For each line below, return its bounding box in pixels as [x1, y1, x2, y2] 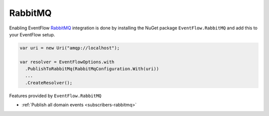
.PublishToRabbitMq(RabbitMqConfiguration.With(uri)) [25, 66, 159, 72]
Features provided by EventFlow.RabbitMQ [9, 93, 102, 99]
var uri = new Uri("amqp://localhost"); [19, 45, 120, 51]
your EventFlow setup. [9, 31, 55, 37]
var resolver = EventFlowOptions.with [19, 59, 115, 65]
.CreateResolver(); [25, 80, 73, 86]
